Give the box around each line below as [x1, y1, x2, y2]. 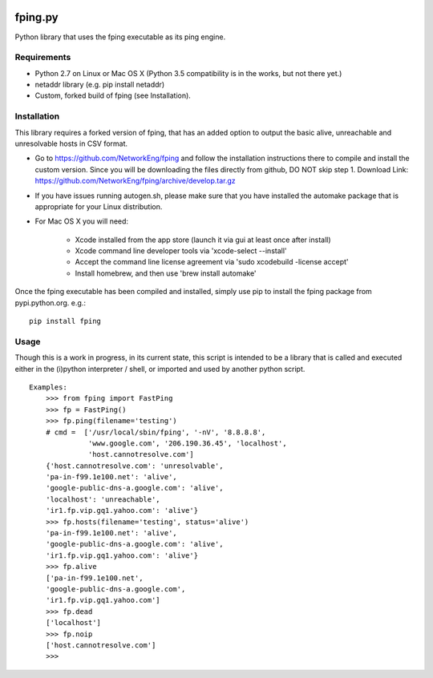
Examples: [29, 382, 67, 392]
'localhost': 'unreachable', [45, 494, 160, 504]
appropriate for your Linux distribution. [34, 201, 163, 212]
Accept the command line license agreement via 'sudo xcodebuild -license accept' [75, 257, 349, 267]
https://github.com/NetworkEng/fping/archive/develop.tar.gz [34, 176, 236, 186]
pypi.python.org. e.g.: [14, 297, 86, 308]
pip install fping [29, 317, 102, 326]
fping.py [14, 10, 59, 24]
